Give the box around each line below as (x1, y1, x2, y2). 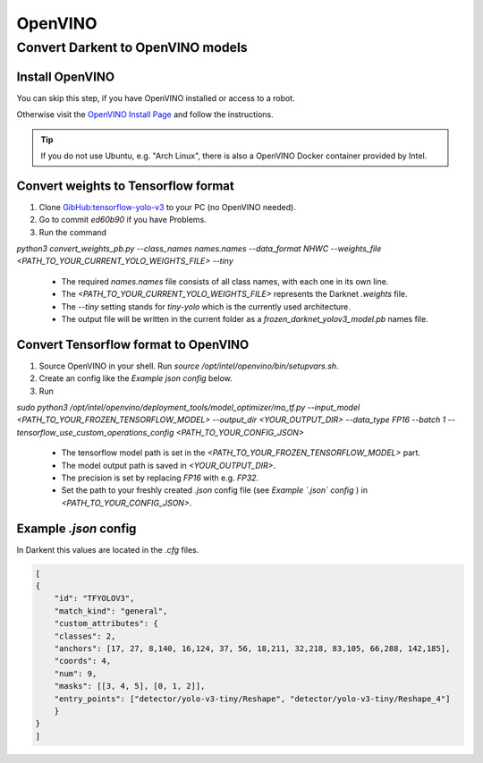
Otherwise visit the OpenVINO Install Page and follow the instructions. (16, 109, 275, 120)
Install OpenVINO (16, 69, 115, 84)
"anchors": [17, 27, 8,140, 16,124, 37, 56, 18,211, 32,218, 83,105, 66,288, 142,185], (54, 643, 451, 653)
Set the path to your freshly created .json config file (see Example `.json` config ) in (61, 485, 369, 496)
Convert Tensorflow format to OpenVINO (16, 336, 250, 352)
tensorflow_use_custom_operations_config (16, 427, 174, 437)
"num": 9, (54, 668, 97, 679)
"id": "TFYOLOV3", (54, 593, 135, 604)
